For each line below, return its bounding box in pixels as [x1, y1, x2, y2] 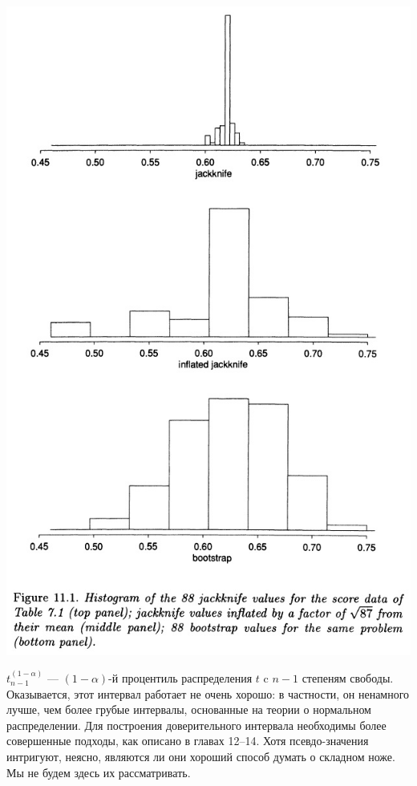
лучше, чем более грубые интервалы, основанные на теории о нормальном [6, 701, 371, 718]
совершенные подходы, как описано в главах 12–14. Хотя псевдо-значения [6, 732, 369, 749]
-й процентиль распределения [108, 670, 253, 687]
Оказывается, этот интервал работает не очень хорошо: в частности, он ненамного [6, 685, 410, 702]
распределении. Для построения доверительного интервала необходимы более [6, 716, 387, 733]
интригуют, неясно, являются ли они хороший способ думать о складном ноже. [6, 748, 395, 765]
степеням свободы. [302, 670, 394, 687]
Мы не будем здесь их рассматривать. [6, 764, 191, 780]
